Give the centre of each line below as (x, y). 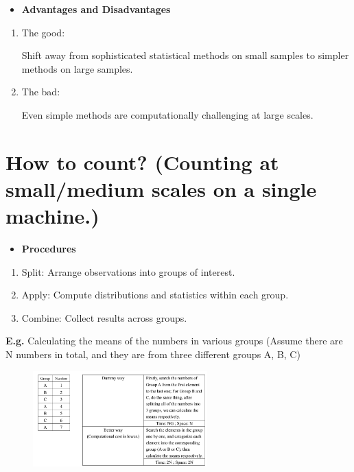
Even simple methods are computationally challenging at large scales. (167, 114)
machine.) (52, 216)
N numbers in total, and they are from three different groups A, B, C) (153, 354)
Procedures (49, 249)
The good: (43, 32)
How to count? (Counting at (142, 162)
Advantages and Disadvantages (96, 9)
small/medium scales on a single (161, 188)
